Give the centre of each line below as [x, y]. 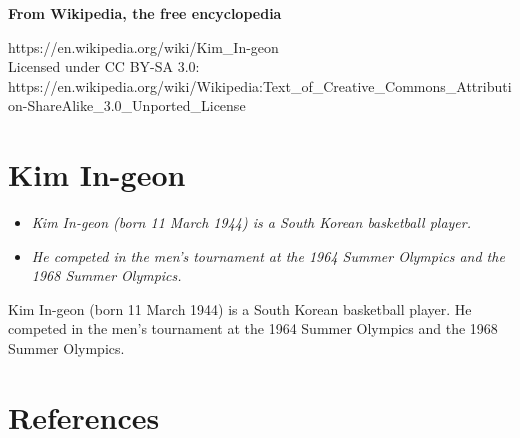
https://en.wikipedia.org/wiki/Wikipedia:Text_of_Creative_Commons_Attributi [260, 85]
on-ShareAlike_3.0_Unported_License [127, 105]
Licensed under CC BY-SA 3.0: [104, 66]
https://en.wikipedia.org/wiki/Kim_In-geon [143, 46]
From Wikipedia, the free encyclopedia [145, 13]
